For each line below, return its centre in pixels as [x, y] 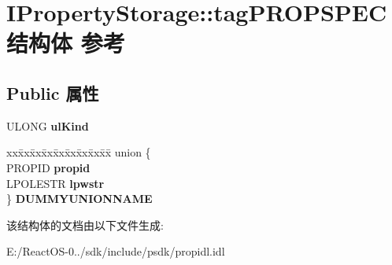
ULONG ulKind [48, 125]
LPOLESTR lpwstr [55, 183]
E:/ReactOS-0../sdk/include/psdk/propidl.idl [116, 251]
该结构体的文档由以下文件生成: [85, 225]
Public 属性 [53, 92]
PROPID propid [48, 167]
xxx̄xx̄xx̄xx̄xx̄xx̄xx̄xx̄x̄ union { [79, 152]
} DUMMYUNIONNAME [80, 199]
